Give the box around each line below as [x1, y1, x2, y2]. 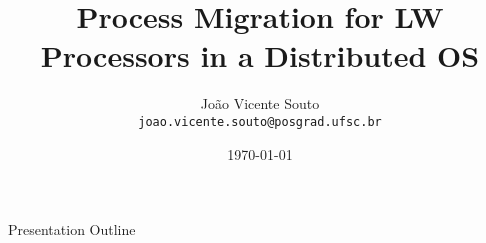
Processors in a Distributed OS [40, 35, 480, 76]
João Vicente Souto [200, 93, 320, 114]
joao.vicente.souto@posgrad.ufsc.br [138, 114, 382, 129]
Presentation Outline [8, 219, 136, 240]
